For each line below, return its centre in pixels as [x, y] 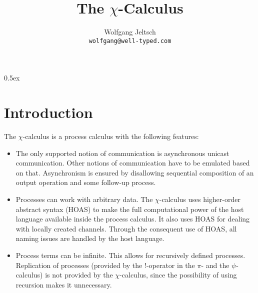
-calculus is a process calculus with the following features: [111, 136]
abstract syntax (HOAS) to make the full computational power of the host [130, 209]
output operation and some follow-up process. [86, 182]
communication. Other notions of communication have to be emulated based [133, 163]
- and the [215, 265]
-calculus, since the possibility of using [178, 275]
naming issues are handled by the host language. [90, 238]
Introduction [48, 112]
